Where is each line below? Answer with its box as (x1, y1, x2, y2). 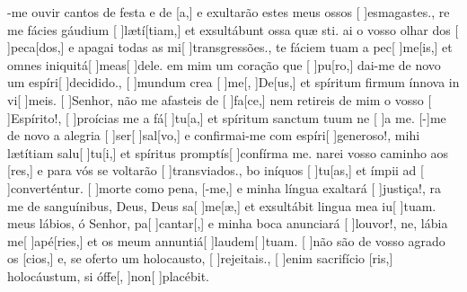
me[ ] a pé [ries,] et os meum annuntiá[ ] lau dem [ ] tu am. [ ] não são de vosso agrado (7, 231, 445, 250)
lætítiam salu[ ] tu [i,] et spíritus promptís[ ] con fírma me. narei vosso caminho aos (7, 143, 449, 162)
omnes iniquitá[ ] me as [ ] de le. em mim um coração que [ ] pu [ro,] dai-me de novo (7, 55, 441, 74)
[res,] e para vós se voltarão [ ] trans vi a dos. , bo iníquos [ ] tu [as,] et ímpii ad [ (7, 161, 424, 180)
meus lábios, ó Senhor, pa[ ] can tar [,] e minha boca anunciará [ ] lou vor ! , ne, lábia (7, 214, 448, 233)
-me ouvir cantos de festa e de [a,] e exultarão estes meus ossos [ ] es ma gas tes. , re (7, 3, 450, 21)
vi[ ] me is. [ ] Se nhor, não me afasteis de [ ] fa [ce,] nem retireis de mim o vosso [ (7, 90, 432, 109)
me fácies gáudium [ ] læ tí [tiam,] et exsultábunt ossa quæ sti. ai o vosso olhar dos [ (7, 20, 459, 39)
